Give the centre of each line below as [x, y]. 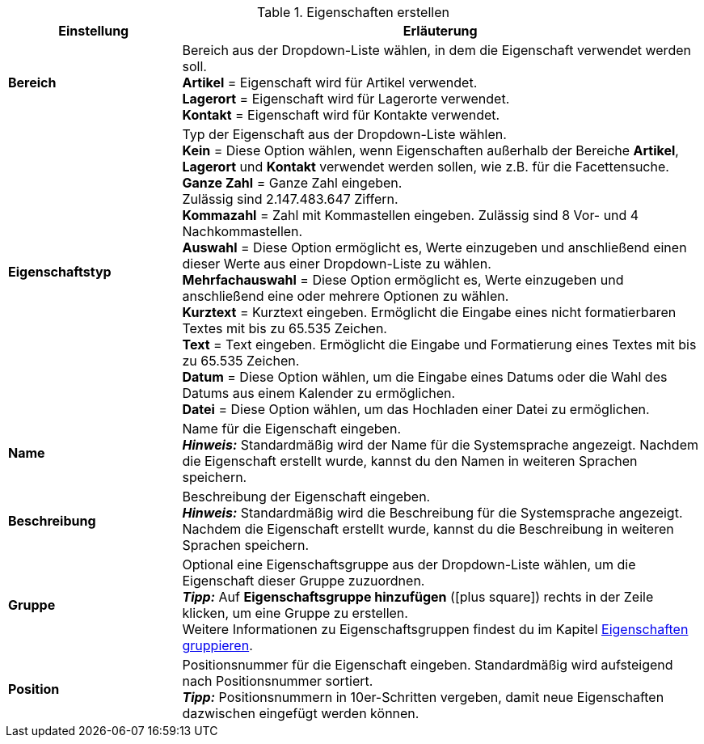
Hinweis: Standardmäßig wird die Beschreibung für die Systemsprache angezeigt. [432, 513]
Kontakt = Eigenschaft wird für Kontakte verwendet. [341, 115]
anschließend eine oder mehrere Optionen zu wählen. [346, 296]
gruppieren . [217, 645]
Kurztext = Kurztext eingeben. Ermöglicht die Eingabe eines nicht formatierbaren [429, 312]
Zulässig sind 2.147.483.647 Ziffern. [290, 199]
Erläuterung [440, 31]
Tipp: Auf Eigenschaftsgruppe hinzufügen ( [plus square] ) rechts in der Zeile [418, 597]
